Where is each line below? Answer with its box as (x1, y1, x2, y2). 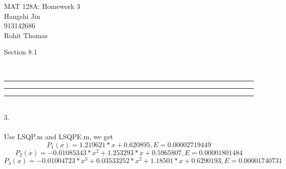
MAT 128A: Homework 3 (4, 1, 80, 11)
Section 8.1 (4, 47, 37, 57)
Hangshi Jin (4, 10, 41, 21)
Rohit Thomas (4, 30, 48, 40)
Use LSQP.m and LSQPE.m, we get (4, 131, 113, 142)
